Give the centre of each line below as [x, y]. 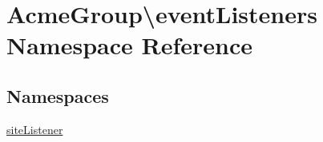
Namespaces [58, 95]
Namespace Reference [129, 45]
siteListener [35, 129]
